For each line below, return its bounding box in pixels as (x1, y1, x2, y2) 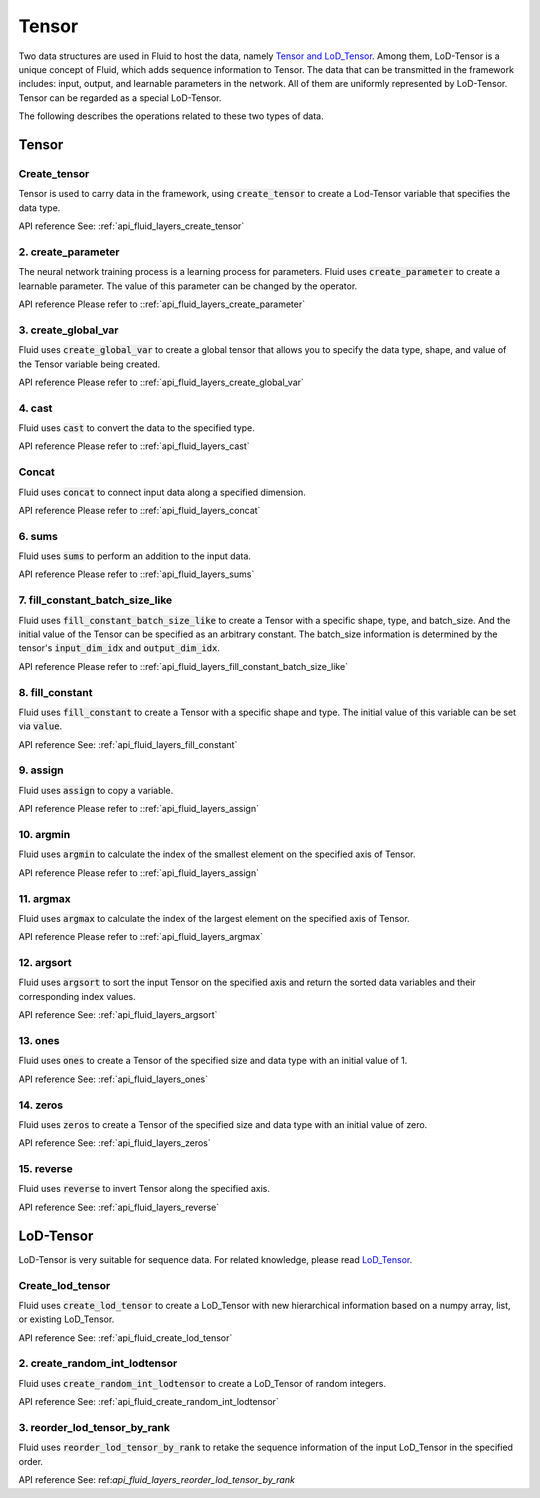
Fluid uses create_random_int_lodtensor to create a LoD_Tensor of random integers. (18, 1377, 387, 1389)
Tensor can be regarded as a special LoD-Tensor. (18, 91, 222, 104)
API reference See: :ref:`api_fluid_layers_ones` (18, 1073, 209, 1085)
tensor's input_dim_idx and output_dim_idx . (18, 642, 220, 654)
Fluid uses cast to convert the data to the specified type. (18, 422, 255, 434)
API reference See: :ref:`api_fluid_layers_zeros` (18, 1137, 212, 1149)
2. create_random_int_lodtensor (18, 1356, 178, 1370)
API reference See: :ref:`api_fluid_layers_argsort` (18, 1009, 218, 1021)
